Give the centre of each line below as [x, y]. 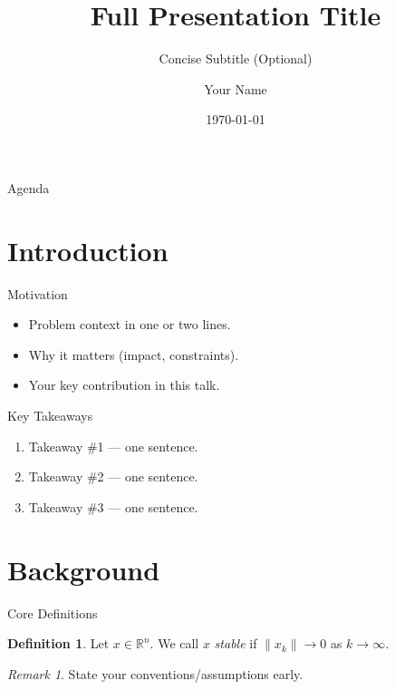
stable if [236, 643]
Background [84, 569]
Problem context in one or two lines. [130, 324]
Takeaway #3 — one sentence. [113, 506]
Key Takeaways [50, 415]
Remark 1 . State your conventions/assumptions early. [155, 673]
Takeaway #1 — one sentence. [113, 446]
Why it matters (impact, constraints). [134, 354]
